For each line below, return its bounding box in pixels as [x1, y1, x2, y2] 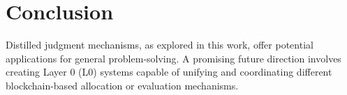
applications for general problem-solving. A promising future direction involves [6, 51, 341, 65]
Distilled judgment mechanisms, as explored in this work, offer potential [6, 37, 313, 52]
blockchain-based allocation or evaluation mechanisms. [6, 78, 239, 92]
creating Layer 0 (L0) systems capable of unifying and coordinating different [6, 64, 332, 79]
